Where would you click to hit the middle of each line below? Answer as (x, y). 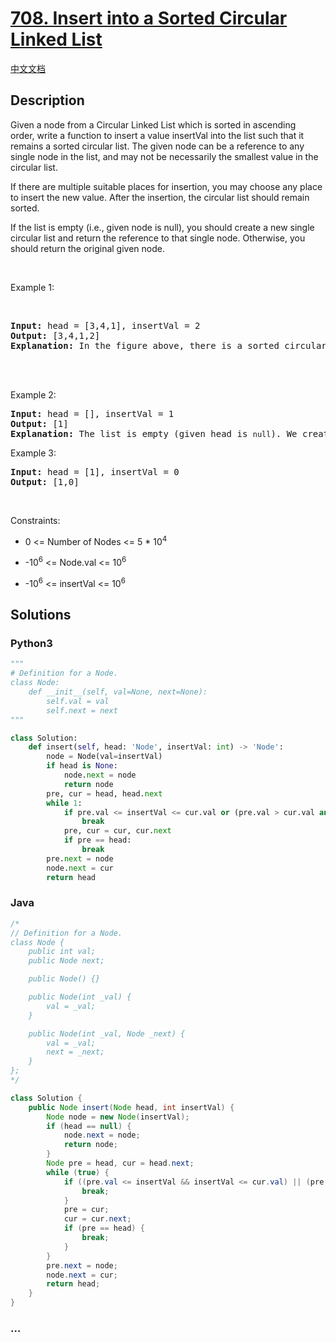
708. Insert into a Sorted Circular (149, 18)
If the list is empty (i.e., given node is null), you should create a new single (162, 227)
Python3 (31, 644)
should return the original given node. (87, 248)
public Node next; (66, 961)
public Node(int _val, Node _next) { (107, 1033)
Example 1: (32, 287)
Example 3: (33, 453)
